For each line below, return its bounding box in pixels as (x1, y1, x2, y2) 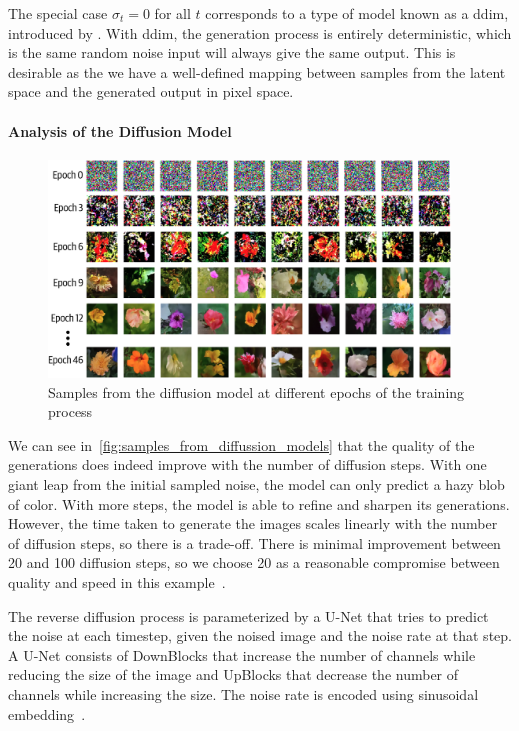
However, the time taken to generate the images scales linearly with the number (8, 513, 498, 534)
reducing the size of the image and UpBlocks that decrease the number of (8, 664, 459, 685)
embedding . (8, 703, 86, 724)
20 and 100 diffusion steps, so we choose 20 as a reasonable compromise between (8, 552, 500, 573)
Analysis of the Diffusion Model (8, 120, 232, 141)
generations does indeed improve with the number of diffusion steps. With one (8, 454, 487, 475)
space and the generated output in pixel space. (8, 81, 294, 102)
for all (154, 3, 191, 23)
